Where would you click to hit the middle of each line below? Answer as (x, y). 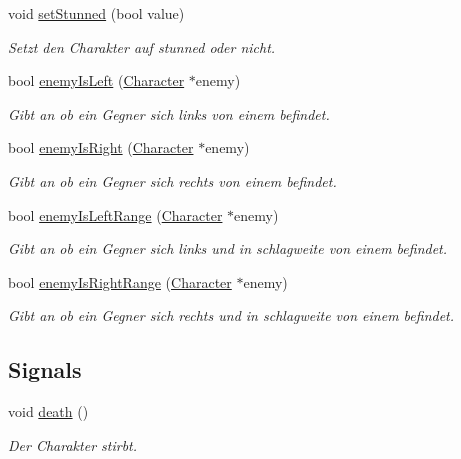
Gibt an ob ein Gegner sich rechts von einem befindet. (172, 180)
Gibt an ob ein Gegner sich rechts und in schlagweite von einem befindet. (231, 315)
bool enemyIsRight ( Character (101, 147)
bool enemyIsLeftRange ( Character (115, 214)
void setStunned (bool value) (96, 13)
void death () (48, 411)
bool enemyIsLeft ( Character (96, 80)
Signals (45, 369)
